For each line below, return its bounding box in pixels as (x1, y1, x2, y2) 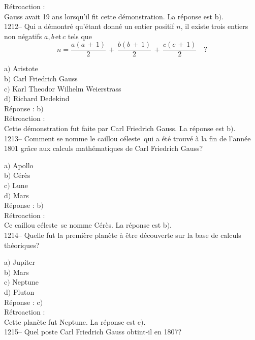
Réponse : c (4, 296, 40, 307)
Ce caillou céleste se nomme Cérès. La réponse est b (4, 220, 167, 230)
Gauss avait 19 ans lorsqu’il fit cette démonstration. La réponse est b (4, 11, 219, 21)
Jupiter (13, 257, 35, 267)
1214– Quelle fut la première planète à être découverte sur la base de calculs (4, 229, 241, 240)
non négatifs (4, 30, 42, 41)
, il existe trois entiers (180, 21, 248, 32)
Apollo (13, 160, 34, 170)
